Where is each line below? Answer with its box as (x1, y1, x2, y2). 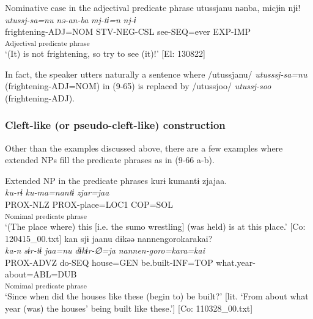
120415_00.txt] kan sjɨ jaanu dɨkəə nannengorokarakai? (5, 232, 213, 244)
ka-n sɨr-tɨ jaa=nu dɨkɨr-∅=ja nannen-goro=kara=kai (5, 244, 205, 257)
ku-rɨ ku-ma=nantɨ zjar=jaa (5, 186, 109, 199)
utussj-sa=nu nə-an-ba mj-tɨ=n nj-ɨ (5, 13, 136, 26)
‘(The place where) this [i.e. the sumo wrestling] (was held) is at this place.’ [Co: (5, 220, 306, 232)
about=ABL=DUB (5, 268, 77, 280)
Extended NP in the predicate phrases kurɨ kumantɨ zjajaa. (5, 174, 227, 186)
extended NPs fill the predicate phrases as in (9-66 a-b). (5, 153, 215, 166)
